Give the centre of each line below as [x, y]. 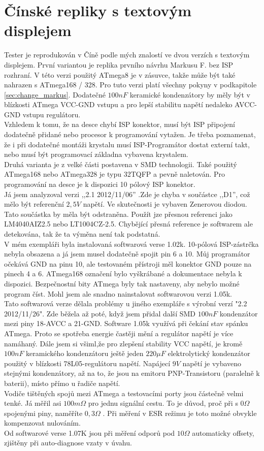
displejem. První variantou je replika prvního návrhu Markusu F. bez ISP [119, 64]
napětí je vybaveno [212, 363]
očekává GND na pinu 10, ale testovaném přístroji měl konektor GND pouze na [128, 263]
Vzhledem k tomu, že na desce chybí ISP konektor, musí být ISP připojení [120, 124]
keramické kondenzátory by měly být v [190, 94]
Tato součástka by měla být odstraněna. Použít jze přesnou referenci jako [118, 214]
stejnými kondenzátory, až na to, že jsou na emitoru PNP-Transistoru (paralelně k [132, 373]
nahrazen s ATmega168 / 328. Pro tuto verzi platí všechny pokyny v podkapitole [130, 85]
